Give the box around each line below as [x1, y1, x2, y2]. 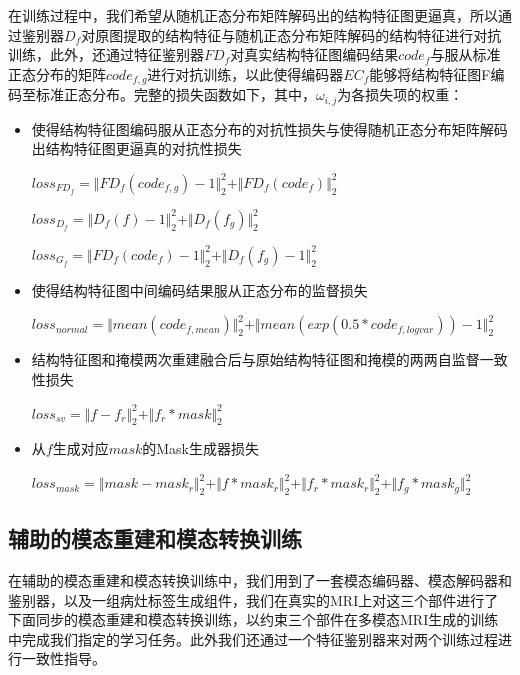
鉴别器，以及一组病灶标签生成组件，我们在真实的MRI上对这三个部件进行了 [8, 589, 499, 610]
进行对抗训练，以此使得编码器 [147, 63, 344, 84]
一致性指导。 [21, 648, 106, 669]
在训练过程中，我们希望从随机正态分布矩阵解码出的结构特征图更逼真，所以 [8, 5, 498, 25]
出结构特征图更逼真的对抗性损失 [31, 138, 242, 159]
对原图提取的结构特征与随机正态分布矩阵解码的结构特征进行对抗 [81, 24, 502, 45]
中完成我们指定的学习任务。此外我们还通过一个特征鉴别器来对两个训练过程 [8, 628, 498, 649]
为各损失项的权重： [337, 84, 464, 105]
